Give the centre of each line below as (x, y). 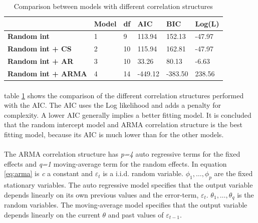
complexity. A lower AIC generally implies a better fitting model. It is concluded (128, 114)
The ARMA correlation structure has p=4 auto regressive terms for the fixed (122, 154)
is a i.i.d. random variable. (143, 173)
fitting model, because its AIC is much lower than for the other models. (114, 134)
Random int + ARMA (47, 73)
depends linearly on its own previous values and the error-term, (101, 194)
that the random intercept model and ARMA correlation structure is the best (123, 124)
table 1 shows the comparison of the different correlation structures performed (124, 95)
